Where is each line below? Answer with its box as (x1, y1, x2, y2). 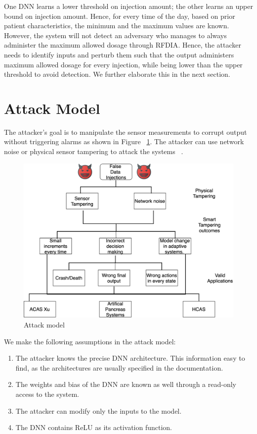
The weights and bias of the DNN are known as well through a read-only (15, 379, 236, 389)
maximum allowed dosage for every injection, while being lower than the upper (4, 59, 243, 69)
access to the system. (15, 389, 79, 399)
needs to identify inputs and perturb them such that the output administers (4, 49, 234, 59)
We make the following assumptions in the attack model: (4, 336, 176, 346)
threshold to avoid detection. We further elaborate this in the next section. (4, 69, 230, 79)
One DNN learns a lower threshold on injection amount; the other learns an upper (4, 1, 253, 11)
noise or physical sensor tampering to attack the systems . (4, 146, 183, 157)
